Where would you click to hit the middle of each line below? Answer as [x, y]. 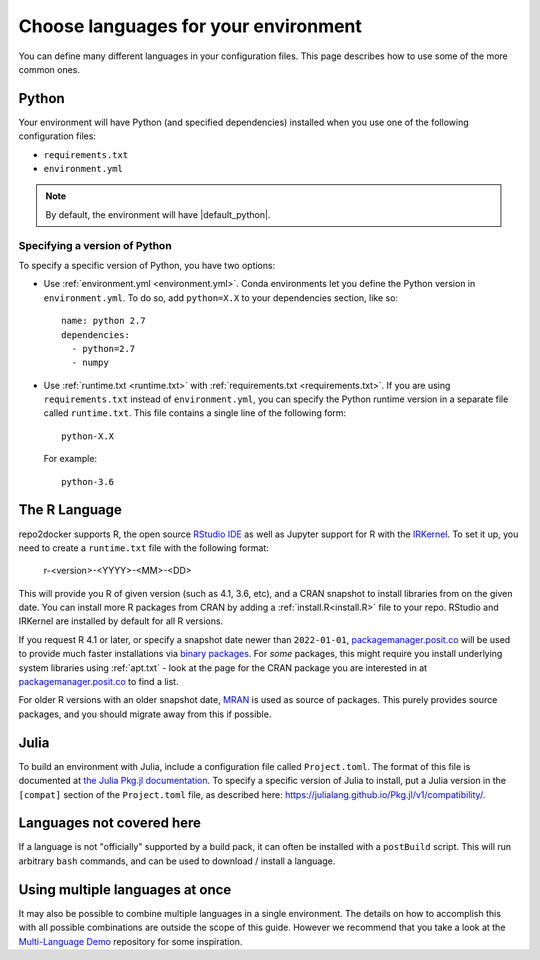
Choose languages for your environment [190, 26]
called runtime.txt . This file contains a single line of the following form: [195, 413]
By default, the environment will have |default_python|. [158, 214]
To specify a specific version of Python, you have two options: [147, 265]
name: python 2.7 [103, 321]
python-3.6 [88, 481]
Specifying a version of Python [95, 245]
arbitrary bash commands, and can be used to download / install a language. [177, 861]
